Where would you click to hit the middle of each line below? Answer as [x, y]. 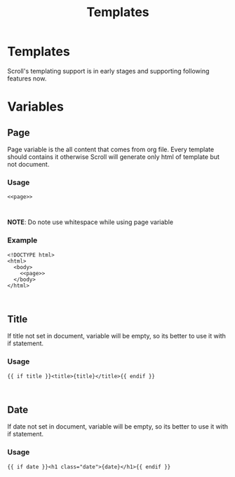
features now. [27, 78]
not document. [28, 164]
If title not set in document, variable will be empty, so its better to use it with [117, 336]
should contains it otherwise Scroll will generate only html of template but [113, 157]
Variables [36, 107]
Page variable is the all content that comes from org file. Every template [111, 149]
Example [22, 240]
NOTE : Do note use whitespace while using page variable [90, 222]
